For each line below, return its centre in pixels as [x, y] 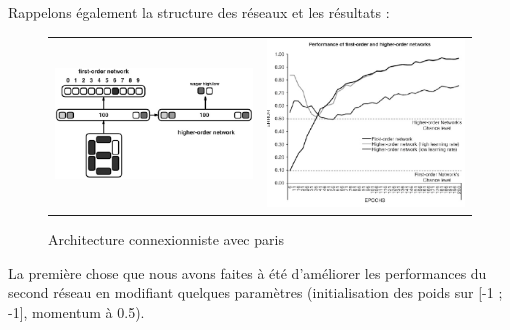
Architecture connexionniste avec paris [166, 239]
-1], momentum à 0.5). [76, 311]
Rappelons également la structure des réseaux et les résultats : [199, 12]
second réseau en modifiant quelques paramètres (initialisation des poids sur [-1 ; [255, 292]
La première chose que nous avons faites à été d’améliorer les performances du [247, 272]
